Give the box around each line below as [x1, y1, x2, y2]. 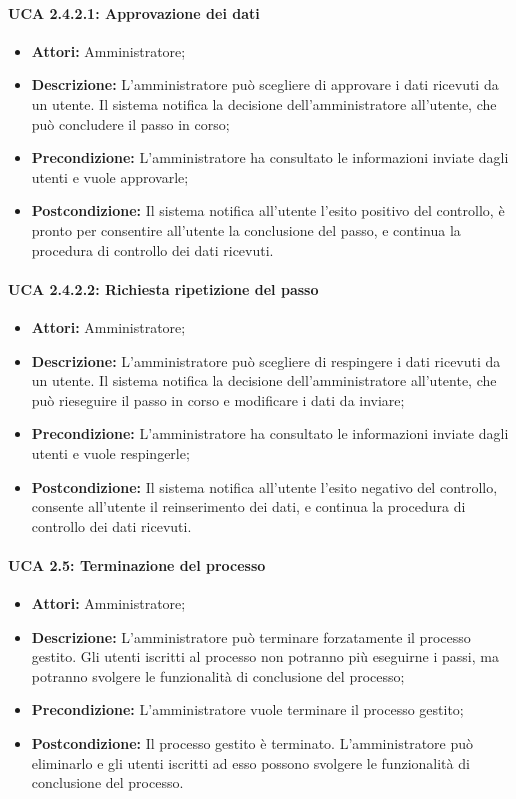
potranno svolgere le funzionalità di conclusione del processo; [31, 665, 405, 686]
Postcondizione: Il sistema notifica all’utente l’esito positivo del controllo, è [31, 200, 505, 221]
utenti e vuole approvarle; [31, 166, 189, 187]
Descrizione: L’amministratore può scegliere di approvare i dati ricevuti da [31, 74, 499, 95]
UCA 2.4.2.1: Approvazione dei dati [8, 2, 260, 23]
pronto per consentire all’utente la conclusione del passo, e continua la [31, 219, 461, 240]
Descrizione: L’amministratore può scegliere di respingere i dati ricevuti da [31, 350, 501, 371]
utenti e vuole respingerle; [31, 442, 190, 463]
